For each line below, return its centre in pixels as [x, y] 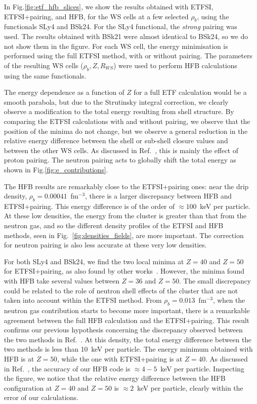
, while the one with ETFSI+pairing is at [120, 359]
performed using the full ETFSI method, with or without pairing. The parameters [128, 56]
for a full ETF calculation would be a [190, 92]
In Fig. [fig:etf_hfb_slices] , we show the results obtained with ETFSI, [109, 6]
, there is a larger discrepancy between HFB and [158, 196]
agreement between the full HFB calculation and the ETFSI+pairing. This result [127, 320]
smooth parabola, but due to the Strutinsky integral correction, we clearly [116, 101]
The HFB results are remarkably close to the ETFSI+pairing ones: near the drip [126, 186]
